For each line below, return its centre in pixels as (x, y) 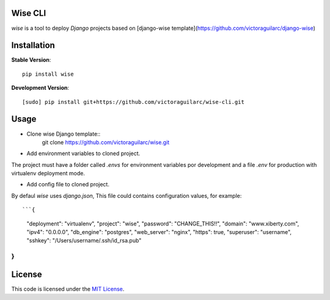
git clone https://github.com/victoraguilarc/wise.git (106, 142)
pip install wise (48, 74)
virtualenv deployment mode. (48, 174)
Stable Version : (31, 60)
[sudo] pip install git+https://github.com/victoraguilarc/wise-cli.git (133, 102)
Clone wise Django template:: (64, 134)
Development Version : (40, 88)
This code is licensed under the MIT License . (68, 289)
